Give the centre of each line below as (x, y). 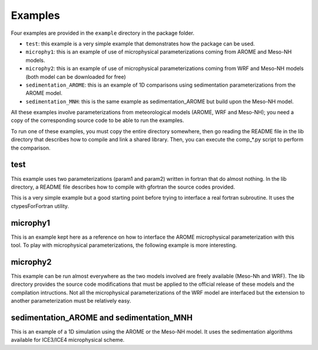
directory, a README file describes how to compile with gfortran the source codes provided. (123, 187)
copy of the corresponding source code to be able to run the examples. (97, 120)
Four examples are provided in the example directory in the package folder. (102, 33)
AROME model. (44, 93)
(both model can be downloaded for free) (76, 77)
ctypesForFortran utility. (40, 206)
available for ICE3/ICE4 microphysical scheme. (68, 340)
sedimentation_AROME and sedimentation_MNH (102, 317)
